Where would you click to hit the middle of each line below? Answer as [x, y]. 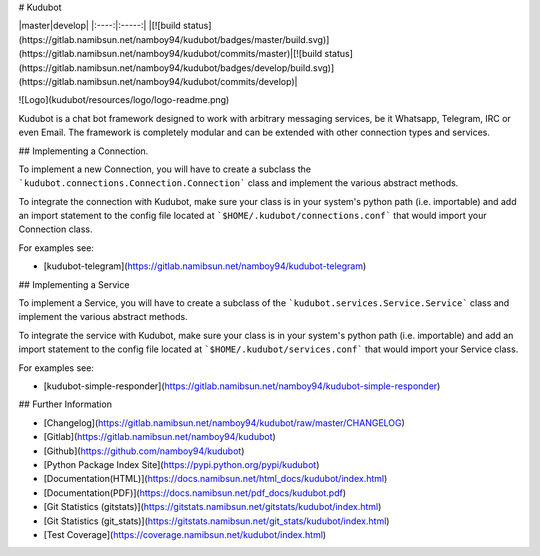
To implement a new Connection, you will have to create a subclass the [165, 169]
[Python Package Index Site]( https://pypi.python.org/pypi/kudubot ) [181, 464]
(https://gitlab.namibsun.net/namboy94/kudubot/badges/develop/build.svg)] [176, 67]
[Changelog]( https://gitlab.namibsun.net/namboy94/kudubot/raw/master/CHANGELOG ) [224, 422]
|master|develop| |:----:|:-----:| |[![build [100, 26]
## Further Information [65, 404]
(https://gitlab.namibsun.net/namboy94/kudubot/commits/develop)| [158, 81]
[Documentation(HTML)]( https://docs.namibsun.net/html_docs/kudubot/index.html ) [215, 479]
